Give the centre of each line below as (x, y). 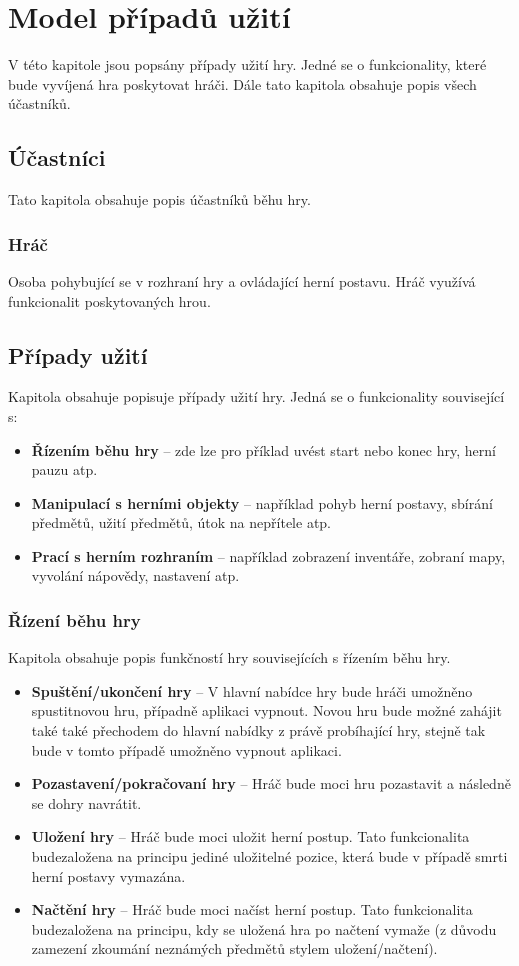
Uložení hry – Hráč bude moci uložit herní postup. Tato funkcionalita (250, 836)
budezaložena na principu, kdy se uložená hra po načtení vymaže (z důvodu (264, 928)
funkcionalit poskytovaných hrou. (109, 300)
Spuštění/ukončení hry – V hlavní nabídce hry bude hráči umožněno (252, 690)
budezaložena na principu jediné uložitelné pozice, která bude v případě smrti (269, 856)
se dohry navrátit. (86, 802)
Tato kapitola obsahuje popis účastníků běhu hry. (159, 199)
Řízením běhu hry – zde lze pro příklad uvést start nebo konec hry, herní (263, 449)
